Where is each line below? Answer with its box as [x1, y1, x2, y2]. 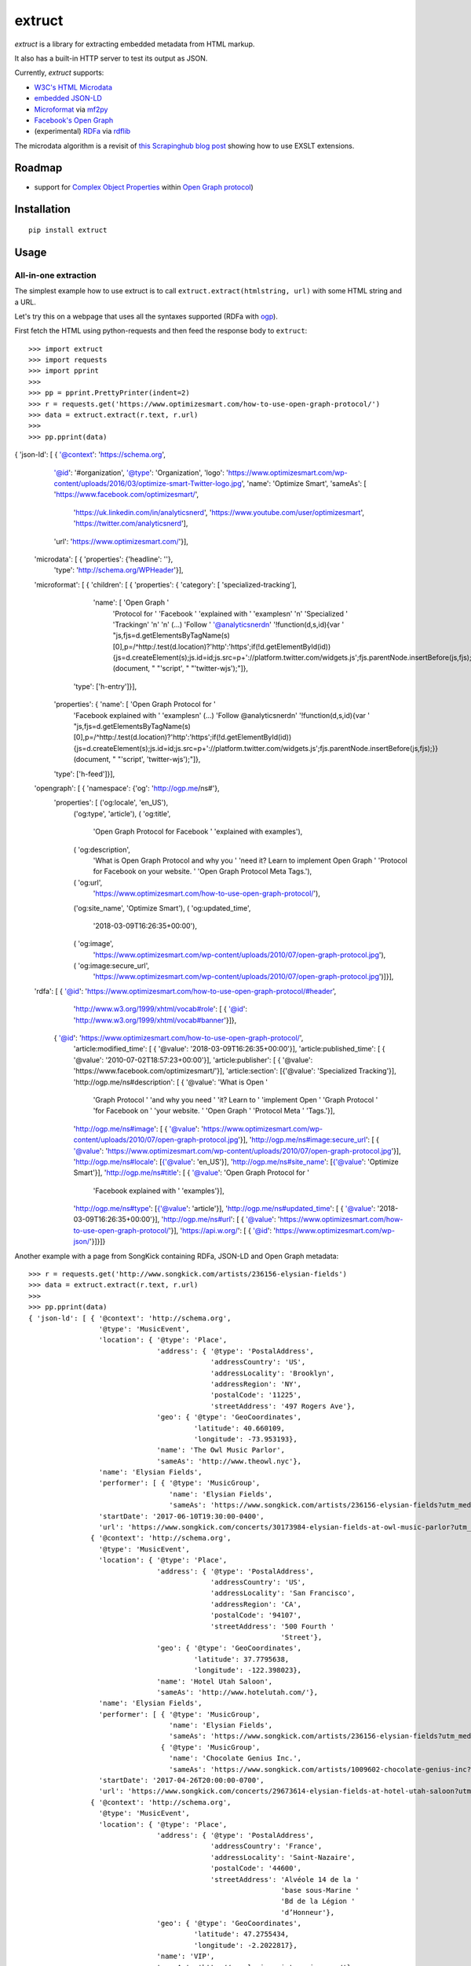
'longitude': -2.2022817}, [193, 1941, 298, 1949]
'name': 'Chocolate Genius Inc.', [169, 1754, 302, 1763]
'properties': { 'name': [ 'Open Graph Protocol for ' [53, 700, 216, 709]
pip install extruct [28, 225, 108, 234]
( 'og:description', [73, 845, 131, 854]
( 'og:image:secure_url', [73, 961, 149, 970]
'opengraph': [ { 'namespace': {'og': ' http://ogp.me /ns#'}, [34, 783, 220, 793]
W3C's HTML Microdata [34, 83, 113, 92]
